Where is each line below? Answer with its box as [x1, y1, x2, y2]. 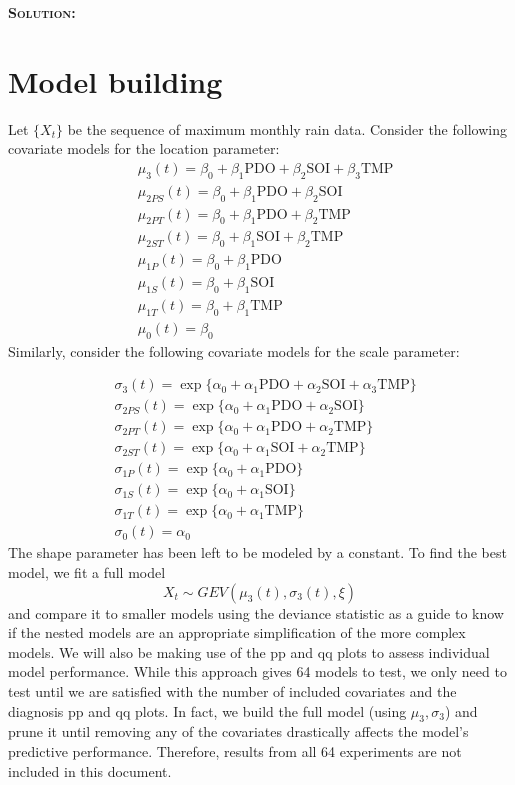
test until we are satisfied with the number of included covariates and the [8, 680, 457, 701]
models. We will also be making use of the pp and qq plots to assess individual [8, 641, 490, 662]
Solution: [8, 2, 76, 22]
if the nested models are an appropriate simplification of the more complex [8, 622, 466, 643]
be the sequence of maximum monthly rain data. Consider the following [67, 118, 507, 139]
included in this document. [8, 760, 172, 781]
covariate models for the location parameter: [8, 138, 280, 159]
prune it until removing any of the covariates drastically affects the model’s [8, 721, 469, 742]
